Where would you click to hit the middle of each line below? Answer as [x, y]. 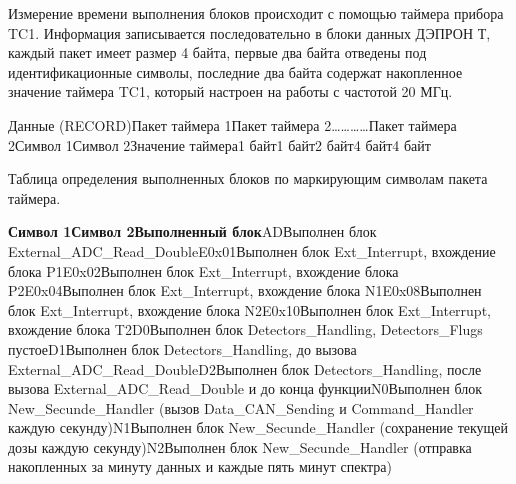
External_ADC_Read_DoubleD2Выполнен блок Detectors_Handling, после [245, 368]
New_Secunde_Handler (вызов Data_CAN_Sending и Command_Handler [241, 407]
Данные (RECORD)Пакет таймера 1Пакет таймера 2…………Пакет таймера [232, 124]
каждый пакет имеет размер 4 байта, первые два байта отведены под [217, 52]
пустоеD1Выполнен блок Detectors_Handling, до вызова [182, 348]
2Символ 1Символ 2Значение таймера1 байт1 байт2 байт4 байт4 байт [219, 144]
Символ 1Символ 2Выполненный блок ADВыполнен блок [192, 231]
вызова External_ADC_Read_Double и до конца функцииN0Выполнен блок [245, 388]
